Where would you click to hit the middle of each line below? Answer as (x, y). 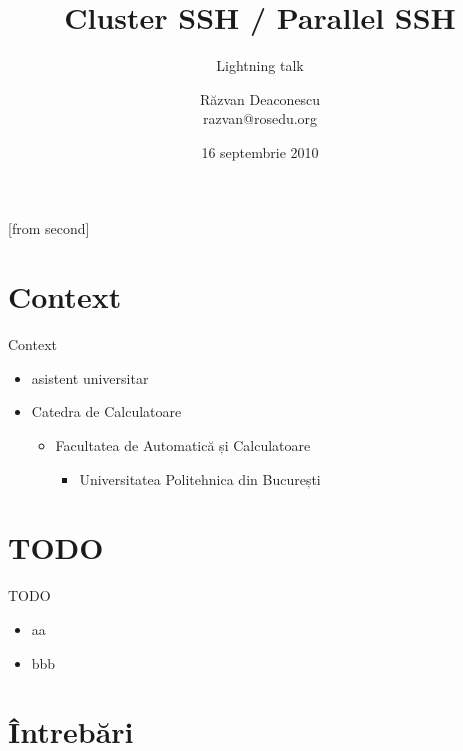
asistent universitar (90, 377)
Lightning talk (260, 65)
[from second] (49, 227)
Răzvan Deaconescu (260, 98)
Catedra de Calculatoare (106, 411)
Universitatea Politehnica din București (200, 478)
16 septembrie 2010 (260, 151)
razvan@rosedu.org (260, 118)
